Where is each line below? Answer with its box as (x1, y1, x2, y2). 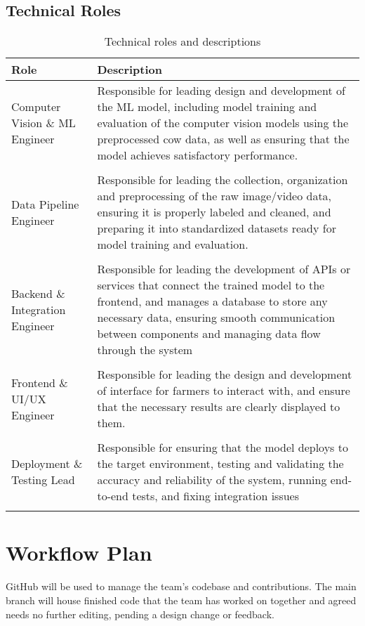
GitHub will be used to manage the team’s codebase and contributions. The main (6, 579, 357, 594)
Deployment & (11, 455, 83, 472)
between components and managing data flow (97, 325, 321, 342)
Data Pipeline (11, 195, 79, 212)
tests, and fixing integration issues (132, 488, 300, 504)
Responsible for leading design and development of (97, 82, 345, 99)
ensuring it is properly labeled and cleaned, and (97, 204, 331, 221)
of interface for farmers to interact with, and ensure (97, 382, 350, 399)
